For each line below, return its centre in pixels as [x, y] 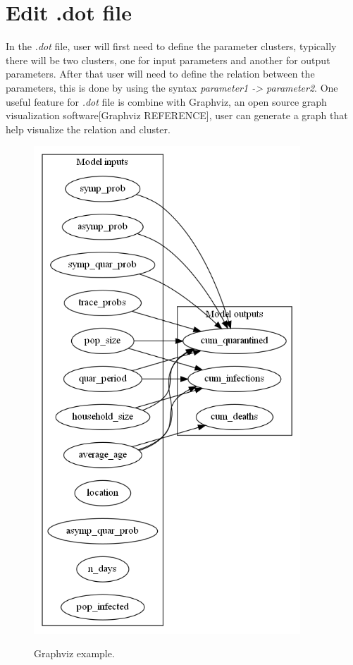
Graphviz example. [74, 653]
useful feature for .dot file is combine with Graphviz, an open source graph [166, 101]
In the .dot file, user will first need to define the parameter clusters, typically [171, 46]
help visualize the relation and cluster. [88, 129]
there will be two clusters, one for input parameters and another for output [168, 60]
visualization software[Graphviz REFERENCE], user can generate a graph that [177, 115]
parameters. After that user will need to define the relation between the [160, 74]
